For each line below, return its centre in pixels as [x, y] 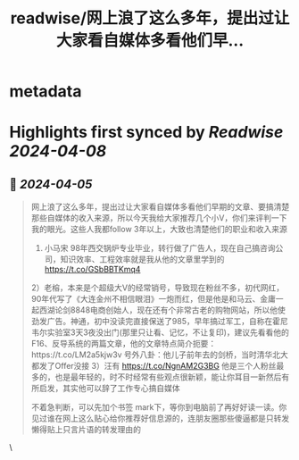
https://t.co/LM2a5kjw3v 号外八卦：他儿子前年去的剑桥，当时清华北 [156, 355]
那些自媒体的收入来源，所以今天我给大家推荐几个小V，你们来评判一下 [159, 218]
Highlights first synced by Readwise [146, 133]
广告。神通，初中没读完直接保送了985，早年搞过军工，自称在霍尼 [167, 322]
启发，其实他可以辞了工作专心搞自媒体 [109, 389]
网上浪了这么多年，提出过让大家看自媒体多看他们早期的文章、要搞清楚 [160, 207]
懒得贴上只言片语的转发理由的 [86, 430]
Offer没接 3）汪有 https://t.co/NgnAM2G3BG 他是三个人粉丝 [166, 366]
